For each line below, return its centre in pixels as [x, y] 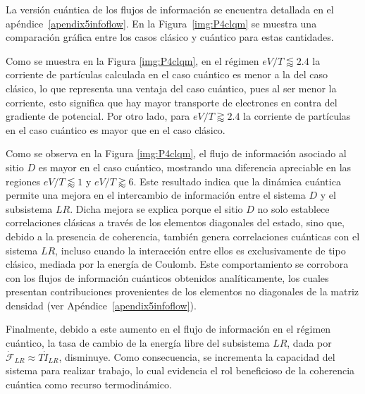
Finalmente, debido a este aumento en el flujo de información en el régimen [168, 329]
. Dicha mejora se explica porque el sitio [156, 208]
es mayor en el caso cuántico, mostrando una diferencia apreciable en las [195, 167]
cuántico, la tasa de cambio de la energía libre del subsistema [138, 343]
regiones [23, 181]
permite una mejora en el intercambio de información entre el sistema [156, 195]
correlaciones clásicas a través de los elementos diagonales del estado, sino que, [175, 222]
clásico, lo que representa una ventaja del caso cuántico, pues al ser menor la [171, 88]
